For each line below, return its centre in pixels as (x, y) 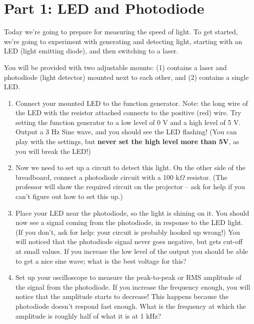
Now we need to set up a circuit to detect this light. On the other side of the (130, 167)
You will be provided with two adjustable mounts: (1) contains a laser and (115, 67)
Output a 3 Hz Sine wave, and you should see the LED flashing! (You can (126, 132)
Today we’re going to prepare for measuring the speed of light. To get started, (121, 32)
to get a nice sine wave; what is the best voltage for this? (101, 261)
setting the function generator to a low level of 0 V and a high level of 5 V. (128, 122)
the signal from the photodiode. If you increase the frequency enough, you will (133, 287)
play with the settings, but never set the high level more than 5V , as (127, 141)
